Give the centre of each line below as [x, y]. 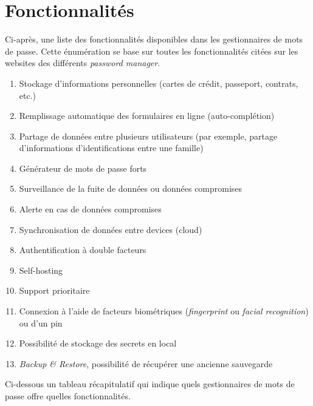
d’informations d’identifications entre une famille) [111, 148]
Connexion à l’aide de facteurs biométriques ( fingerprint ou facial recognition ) [164, 311]
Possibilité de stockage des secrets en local [98, 343]
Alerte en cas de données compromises [90, 209]
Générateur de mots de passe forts [83, 168]
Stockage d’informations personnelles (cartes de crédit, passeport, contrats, [159, 83]
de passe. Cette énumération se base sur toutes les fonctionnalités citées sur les [152, 51]
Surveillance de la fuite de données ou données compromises [131, 188]
